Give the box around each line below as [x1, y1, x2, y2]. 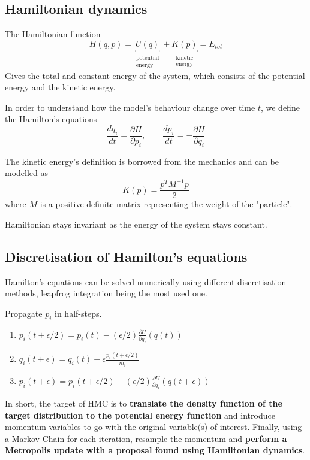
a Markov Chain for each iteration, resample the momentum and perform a [5, 432, 287, 444]
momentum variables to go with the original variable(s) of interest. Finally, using [5, 420, 302, 433]
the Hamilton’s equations [5, 113, 97, 125]
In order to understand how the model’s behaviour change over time [5, 101, 255, 113]
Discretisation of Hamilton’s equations [5, 247, 248, 265]
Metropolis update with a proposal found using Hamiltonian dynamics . [5, 444, 305, 456]
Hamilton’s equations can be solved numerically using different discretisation [5, 275, 287, 287]
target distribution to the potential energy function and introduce [5, 408, 275, 421]
